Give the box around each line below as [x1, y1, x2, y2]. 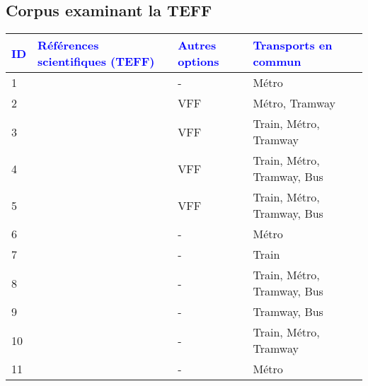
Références [38, 37, 99, 54]
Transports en [253, 37, 333, 54]
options [178, 53, 219, 70]
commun [253, 53, 301, 70]
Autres [178, 37, 217, 54]
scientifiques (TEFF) [38, 53, 155, 70]
